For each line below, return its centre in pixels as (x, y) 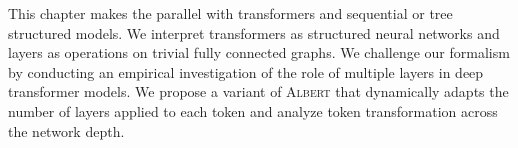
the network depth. (66, 130)
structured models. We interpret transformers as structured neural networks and (254, 32)
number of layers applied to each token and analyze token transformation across (253, 110)
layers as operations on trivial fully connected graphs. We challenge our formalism (259, 52)
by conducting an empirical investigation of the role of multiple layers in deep (246, 71)
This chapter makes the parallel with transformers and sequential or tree (230, 13)
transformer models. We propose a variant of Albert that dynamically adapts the (258, 91)
